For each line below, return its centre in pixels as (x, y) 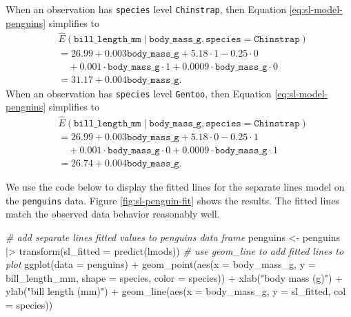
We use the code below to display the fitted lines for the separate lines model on (175, 187)
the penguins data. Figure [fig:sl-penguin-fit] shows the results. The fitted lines (172, 200)
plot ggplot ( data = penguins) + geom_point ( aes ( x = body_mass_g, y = (161, 264)
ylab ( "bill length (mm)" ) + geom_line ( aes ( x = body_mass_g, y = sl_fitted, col (176, 291)
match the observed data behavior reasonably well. (113, 214)
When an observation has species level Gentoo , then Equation (139, 93)
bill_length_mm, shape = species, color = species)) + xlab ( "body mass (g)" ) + (174, 277)
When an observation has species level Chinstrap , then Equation (146, 9)
